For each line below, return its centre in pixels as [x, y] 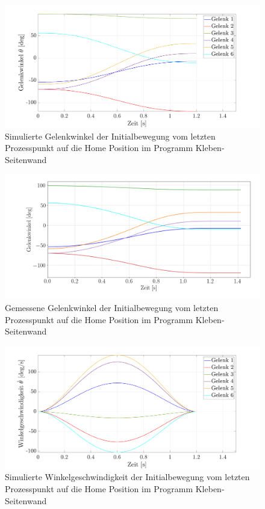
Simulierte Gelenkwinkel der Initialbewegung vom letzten [110, 136]
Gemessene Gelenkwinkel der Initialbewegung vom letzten [112, 307]
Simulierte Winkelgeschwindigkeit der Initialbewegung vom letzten [127, 477]
